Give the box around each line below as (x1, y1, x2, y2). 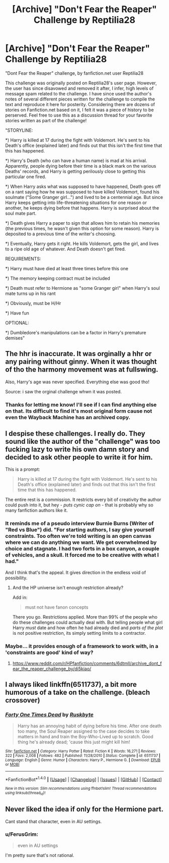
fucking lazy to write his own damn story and (5, 445, 149, 454)
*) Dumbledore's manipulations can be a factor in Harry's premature (5, 329, 146, 335)
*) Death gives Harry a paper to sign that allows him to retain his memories (5, 220, 160, 226)
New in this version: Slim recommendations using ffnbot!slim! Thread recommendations (5, 786, 157, 791)
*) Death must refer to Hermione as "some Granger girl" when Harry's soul (5, 285, 160, 291)
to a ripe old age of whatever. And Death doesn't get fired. (5, 246, 126, 252)
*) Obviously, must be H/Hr (5, 300, 61, 306)
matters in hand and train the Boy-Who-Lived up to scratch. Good (17, 733, 153, 739)
